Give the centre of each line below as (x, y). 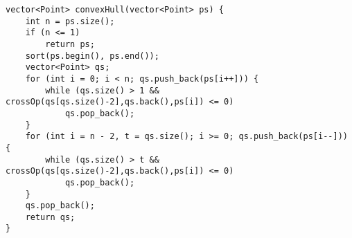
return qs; (50, 217)
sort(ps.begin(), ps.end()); (92, 56)
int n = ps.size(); (70, 21)
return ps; (70, 44)
